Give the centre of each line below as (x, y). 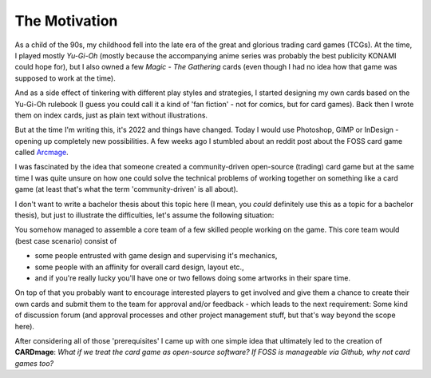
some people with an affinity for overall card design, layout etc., (139, 267)
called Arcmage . (42, 153)
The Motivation (66, 21)
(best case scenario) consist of (66, 241)
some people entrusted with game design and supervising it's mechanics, (156, 256)
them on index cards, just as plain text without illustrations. (111, 115)
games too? (34, 363)
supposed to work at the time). (65, 78)
